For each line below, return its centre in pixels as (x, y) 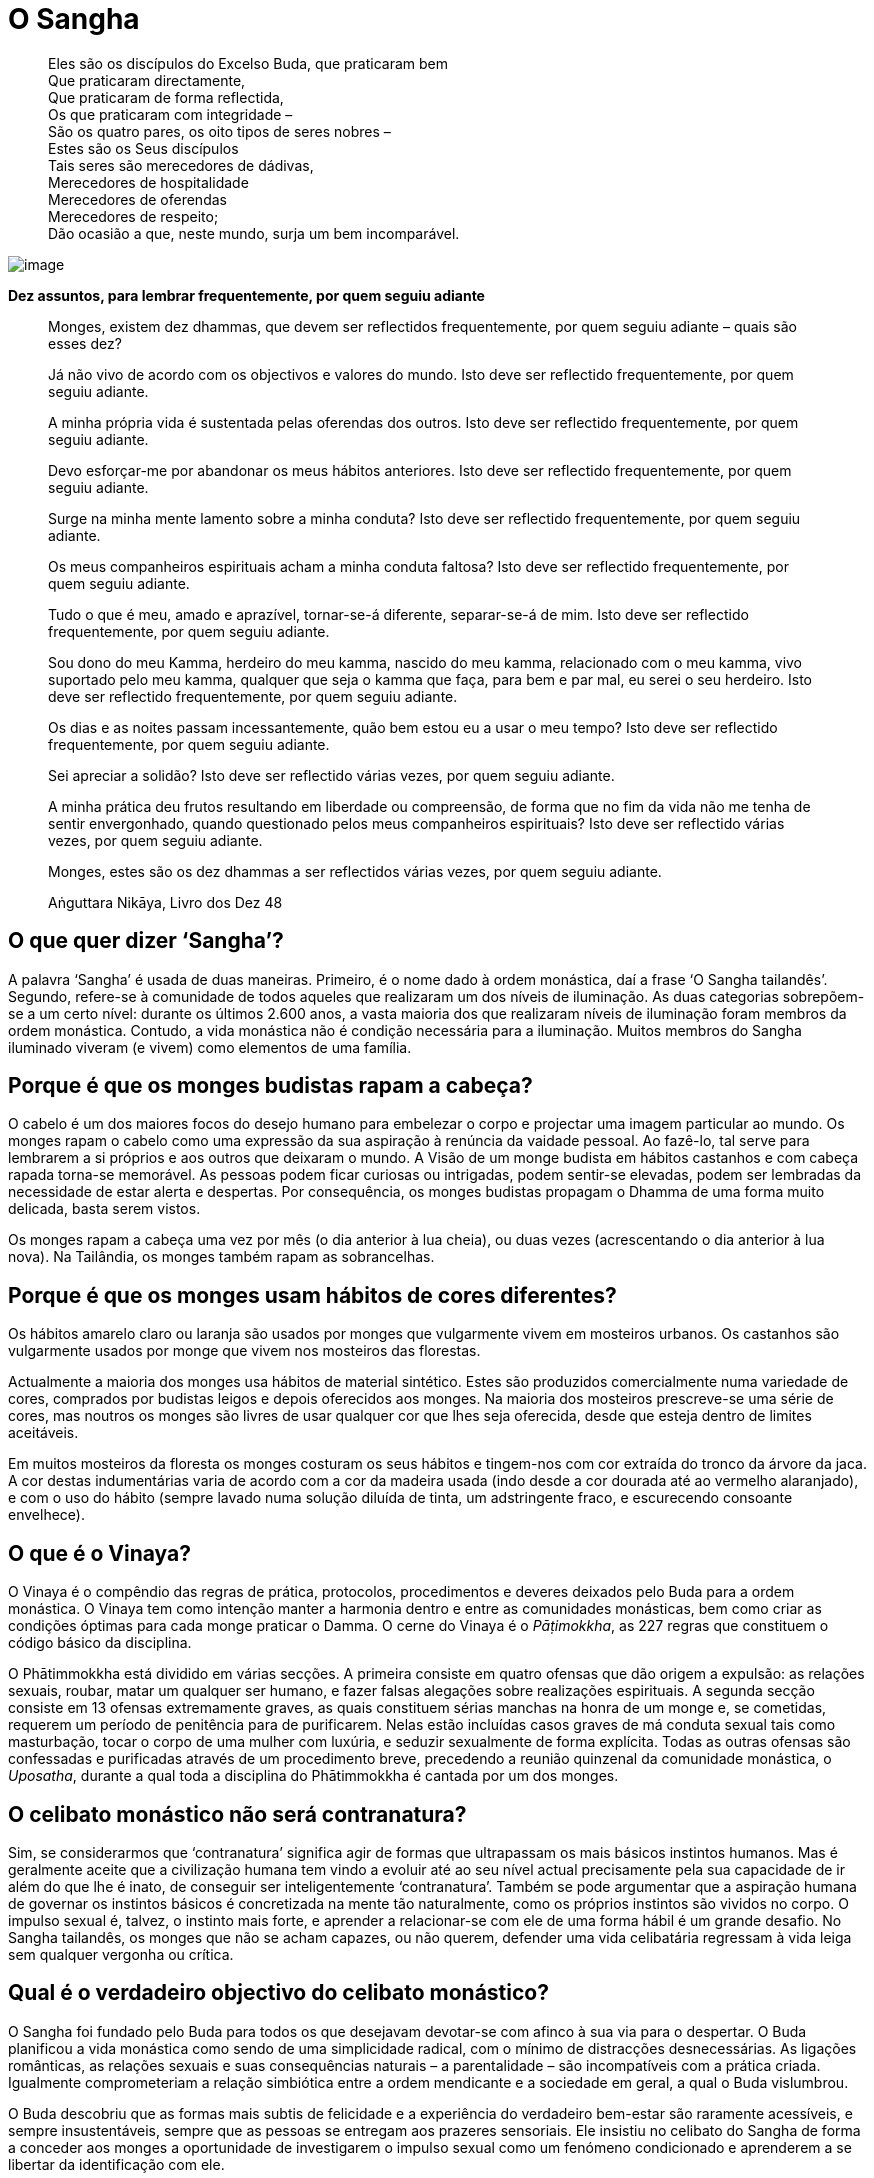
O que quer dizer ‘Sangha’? (146, 941)
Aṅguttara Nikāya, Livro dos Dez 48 (165, 902)
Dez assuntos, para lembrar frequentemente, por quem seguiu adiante (246, 295)
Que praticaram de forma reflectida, (166, 97)
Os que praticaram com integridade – (170, 114)
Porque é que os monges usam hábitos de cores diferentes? (312, 1295)
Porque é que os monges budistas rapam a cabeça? (270, 1086)
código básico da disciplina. (100, 1643)
